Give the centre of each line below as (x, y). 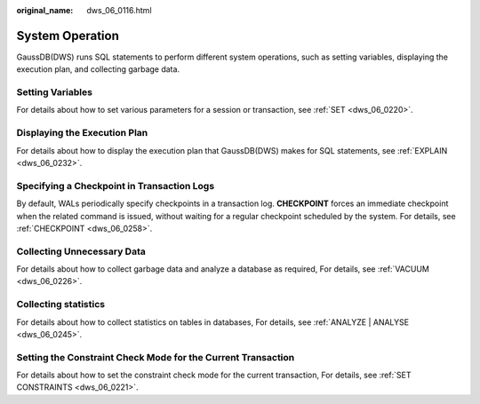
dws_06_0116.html (119, 10)
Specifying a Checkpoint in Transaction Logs (116, 186)
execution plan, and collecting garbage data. (98, 69)
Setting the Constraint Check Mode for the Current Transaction (156, 357)
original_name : (45, 10)
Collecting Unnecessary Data (81, 251)
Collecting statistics (61, 305)
